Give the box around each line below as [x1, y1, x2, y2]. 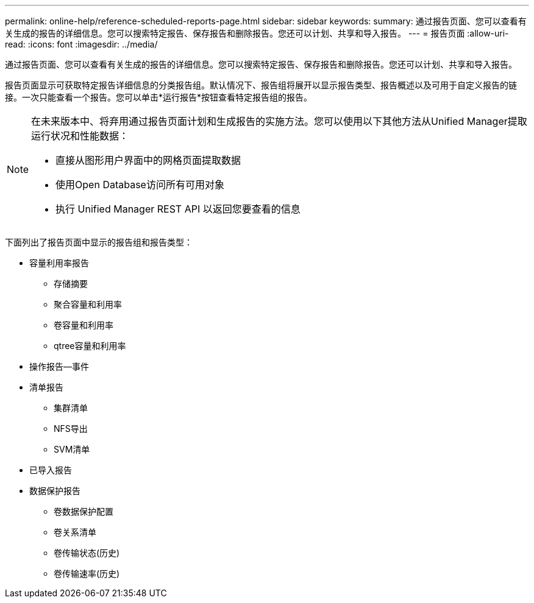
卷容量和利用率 [54, 320, 113, 330]
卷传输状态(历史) [54, 548, 120, 558]
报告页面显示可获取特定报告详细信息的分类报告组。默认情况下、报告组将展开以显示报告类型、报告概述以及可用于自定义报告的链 [5, 80, 517, 90]
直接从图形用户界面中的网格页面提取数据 [55, 154, 241, 166]
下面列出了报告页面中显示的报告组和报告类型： [5, 237, 193, 247]
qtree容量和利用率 [54, 340, 126, 351]
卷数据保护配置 [54, 506, 113, 517]
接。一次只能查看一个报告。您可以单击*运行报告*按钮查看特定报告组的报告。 [5, 92, 313, 102]
